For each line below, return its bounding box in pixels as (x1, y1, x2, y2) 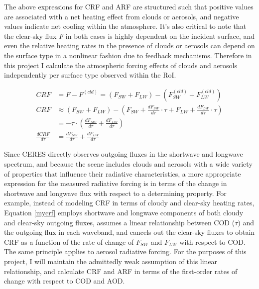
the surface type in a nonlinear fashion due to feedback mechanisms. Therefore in (4, 50, 252, 60)
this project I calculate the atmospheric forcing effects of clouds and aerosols (4, 60, 238, 70)
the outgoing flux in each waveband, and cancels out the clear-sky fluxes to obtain (4, 227, 255, 237)
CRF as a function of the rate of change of (4, 236, 134, 247)
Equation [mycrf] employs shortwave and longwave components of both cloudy (4, 207, 244, 217)
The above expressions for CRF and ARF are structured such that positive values (4, 1, 254, 11)
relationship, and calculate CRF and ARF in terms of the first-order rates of (4, 266, 238, 276)
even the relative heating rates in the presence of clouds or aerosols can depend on (4, 40, 255, 51)
